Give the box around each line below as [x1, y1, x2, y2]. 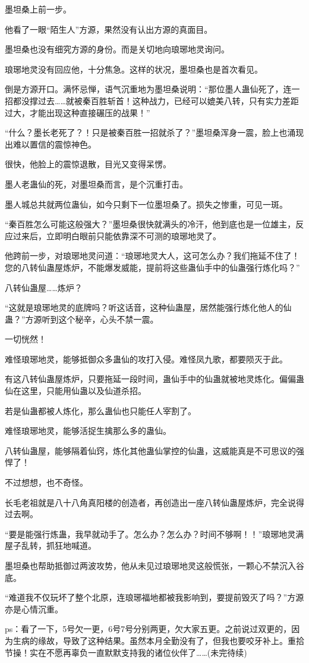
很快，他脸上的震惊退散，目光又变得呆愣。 [5, 158, 171, 170]
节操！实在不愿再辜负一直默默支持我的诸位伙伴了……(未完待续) [5, 646, 247, 658]
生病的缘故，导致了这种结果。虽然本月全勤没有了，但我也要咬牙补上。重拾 [12, 634, 304, 646]
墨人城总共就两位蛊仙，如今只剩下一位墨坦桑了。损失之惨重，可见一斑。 [5, 198, 288, 210]
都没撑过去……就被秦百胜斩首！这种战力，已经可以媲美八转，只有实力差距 [12, 94, 299, 107]
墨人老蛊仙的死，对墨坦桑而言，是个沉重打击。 [5, 177, 188, 190]
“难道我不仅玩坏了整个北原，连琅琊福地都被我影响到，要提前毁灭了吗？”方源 [5, 591, 304, 603]
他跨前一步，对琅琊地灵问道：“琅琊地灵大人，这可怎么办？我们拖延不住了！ [5, 249, 300, 262]
